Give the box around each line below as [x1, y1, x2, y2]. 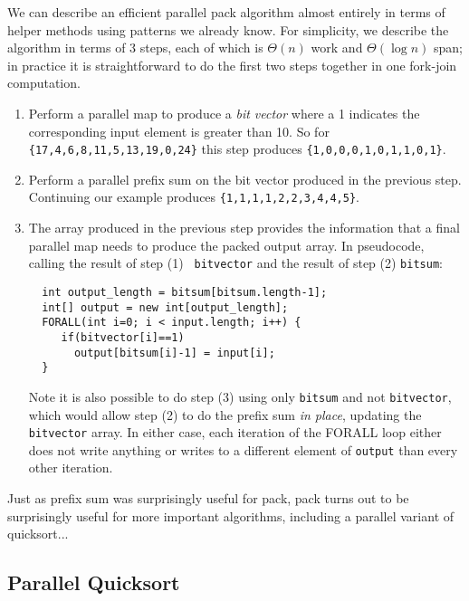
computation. [7, 73, 81, 92]
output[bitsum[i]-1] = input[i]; [73, 346, 275, 359]
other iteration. [28, 458, 113, 477]
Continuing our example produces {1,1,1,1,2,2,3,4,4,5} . [28, 187, 359, 206]
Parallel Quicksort [7, 568, 180, 596]
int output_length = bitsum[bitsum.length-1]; [42, 285, 328, 299]
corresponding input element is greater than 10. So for [28, 121, 330, 140]
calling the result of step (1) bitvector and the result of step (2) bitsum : [28, 253, 443, 272]
